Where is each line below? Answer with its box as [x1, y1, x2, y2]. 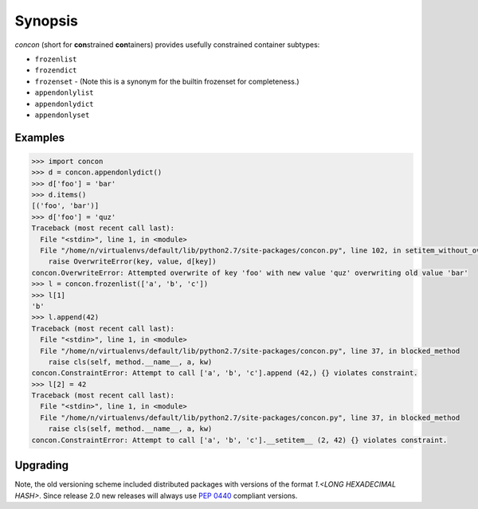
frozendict [34, 66, 77, 75]
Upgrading [14, 459, 69, 472]
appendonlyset [34, 110, 90, 119]
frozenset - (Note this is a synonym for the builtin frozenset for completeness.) [34, 76, 300, 86]
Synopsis [14, 12, 79, 29]
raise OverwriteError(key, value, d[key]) [48, 257, 217, 266]
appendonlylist [34, 88, 95, 97]
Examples [14, 131, 65, 144]
